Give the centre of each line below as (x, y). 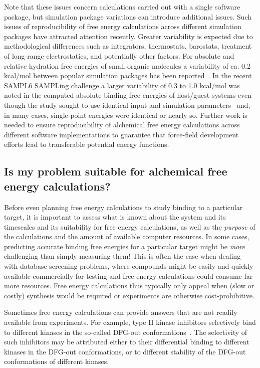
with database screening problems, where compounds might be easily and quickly (129, 266)
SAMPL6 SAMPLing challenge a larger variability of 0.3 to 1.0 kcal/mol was (122, 85)
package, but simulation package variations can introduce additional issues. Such (128, 16)
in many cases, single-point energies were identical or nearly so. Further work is (126, 115)
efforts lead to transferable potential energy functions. (87, 144)
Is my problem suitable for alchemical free (116, 171)
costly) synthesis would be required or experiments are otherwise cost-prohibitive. (129, 295)
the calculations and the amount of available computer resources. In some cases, (127, 236)
